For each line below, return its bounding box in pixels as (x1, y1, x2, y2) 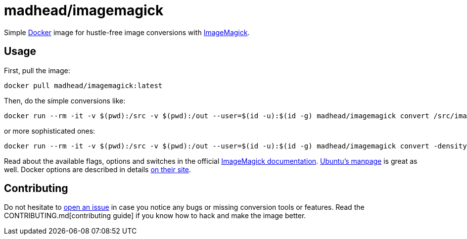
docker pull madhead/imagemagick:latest (4, 81, 163, 90)
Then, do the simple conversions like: (4, 96, 126, 105)
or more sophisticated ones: (4, 126, 95, 135)
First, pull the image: (4, 66, 70, 75)
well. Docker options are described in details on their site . (4, 165, 191, 174)
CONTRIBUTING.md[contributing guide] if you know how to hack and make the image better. (4, 211, 306, 220)
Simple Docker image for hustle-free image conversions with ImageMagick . (4, 28, 250, 37)
